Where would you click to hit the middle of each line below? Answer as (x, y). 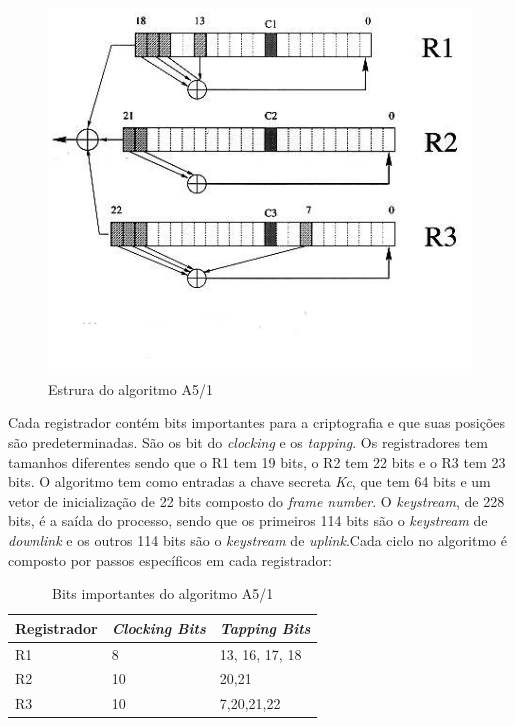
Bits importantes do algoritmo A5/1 (163, 593)
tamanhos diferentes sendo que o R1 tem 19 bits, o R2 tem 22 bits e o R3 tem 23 (257, 461)
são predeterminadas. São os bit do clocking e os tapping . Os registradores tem (248, 441)
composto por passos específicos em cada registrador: (170, 559)
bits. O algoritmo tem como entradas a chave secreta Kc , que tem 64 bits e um (249, 481)
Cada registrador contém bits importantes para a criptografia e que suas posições (257, 422)
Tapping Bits (265, 627)
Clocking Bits (158, 627)
